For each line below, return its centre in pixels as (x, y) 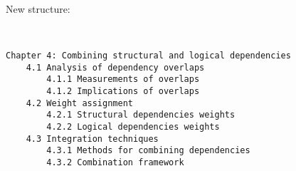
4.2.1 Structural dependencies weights (141, 115)
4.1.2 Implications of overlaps (123, 91)
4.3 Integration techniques (92, 139)
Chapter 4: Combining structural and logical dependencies (148, 55)
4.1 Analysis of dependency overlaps (115, 67)
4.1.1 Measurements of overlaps (123, 79)
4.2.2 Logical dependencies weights (133, 126)
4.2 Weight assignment (79, 103)
